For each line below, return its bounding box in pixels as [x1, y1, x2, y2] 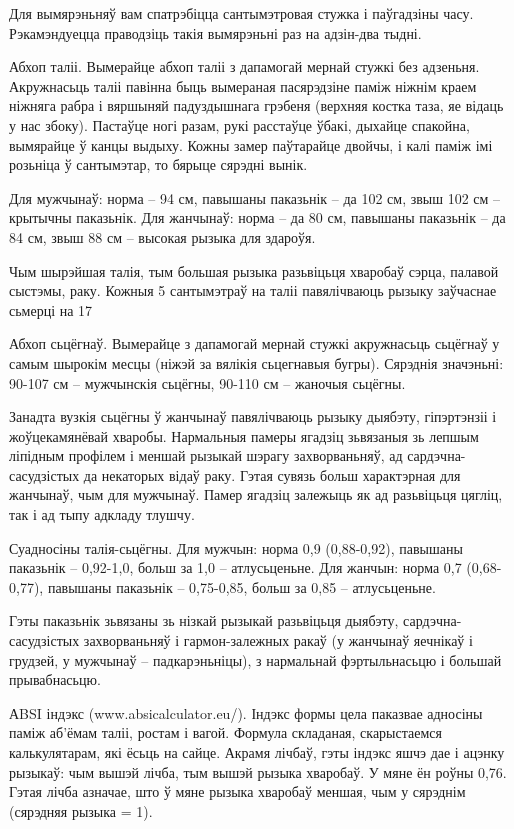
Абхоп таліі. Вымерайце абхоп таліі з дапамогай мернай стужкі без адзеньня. [9, 56, 480, 77]
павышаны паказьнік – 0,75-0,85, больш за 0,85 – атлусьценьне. [47, 576, 436, 597]
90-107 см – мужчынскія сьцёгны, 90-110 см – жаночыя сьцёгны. [9, 372, 406, 393]
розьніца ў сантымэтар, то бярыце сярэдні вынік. [9, 154, 308, 175]
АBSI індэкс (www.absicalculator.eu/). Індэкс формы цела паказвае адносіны [9, 702, 483, 723]
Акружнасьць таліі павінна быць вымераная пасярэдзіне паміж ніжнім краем [9, 75, 477, 96]
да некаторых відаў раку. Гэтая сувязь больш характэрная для [83, 464, 461, 485]
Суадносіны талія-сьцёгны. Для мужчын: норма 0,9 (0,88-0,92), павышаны [9, 537, 463, 558]
